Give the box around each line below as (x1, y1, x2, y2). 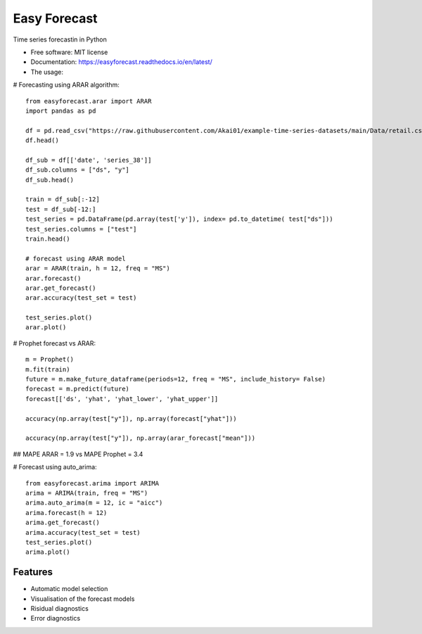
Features (13, 566, 53, 578)
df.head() (25, 137, 59, 144)
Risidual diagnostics (30, 604, 89, 612)
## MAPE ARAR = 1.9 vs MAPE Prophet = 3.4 (13, 450, 143, 458)
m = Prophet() (25, 355, 74, 364)
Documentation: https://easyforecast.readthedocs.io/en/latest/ (30, 58, 212, 66)
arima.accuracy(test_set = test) (25, 528, 141, 536)
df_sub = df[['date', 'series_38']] (25, 156, 152, 164)
